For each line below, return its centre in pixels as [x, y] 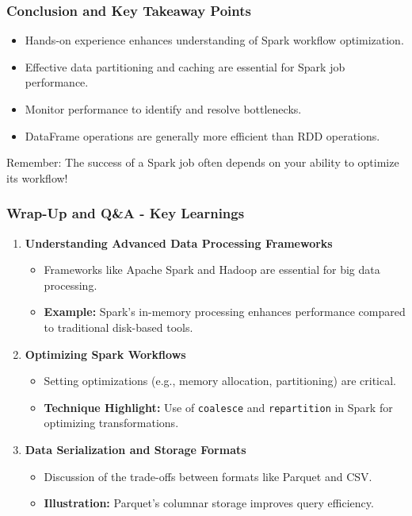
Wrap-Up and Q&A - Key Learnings [126, 213]
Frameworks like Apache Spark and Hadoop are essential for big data [212, 270]
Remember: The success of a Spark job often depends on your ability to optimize [203, 162]
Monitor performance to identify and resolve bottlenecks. [163, 109]
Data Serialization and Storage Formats [135, 449]
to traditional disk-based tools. [118, 327]
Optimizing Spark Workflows [105, 354]
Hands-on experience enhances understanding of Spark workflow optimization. [214, 40]
